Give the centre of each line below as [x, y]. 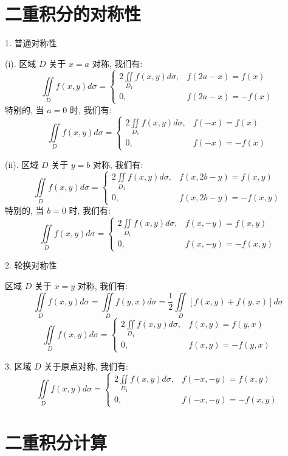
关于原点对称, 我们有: [86, 366]
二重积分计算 [56, 442]
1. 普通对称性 [31, 43]
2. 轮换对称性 [31, 265]
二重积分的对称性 [73, 14]
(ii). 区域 [22, 164]
